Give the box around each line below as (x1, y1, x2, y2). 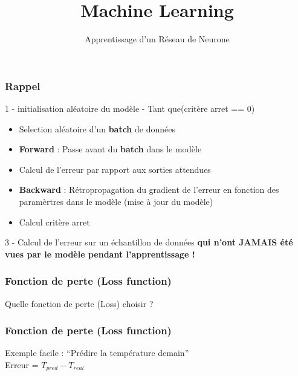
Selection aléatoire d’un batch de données (19, 122, 175, 135)
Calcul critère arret (19, 215, 90, 228)
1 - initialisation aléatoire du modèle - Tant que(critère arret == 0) (5, 102, 255, 115)
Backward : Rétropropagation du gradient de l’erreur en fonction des (19, 183, 279, 196)
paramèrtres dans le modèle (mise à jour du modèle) (19, 195, 213, 207)
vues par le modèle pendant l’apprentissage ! (5, 247, 195, 260)
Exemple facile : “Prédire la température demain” (5, 346, 189, 359)
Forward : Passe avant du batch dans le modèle (19, 143, 202, 155)
